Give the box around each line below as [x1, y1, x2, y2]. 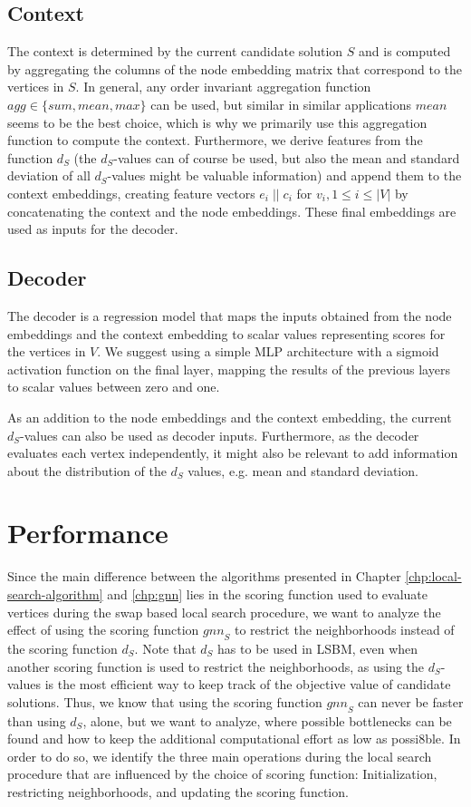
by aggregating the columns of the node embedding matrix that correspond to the [7, 59, 462, 78]
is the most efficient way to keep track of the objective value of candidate [44, 675, 451, 694]
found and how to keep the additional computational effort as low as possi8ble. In [7, 729, 461, 748]
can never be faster [358, 692, 464, 711]
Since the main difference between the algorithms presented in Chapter [7, 567, 401, 586]
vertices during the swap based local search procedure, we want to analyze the [7, 602, 441, 621]
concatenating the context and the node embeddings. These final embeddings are [7, 201, 457, 220]
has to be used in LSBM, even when [217, 638, 418, 657]
